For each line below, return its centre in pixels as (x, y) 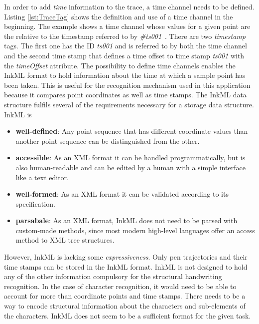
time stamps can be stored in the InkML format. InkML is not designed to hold (126, 266)
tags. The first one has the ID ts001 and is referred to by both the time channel (126, 46)
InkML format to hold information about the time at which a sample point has (125, 75)
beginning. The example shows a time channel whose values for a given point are (127, 26)
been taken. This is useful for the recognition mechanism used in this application (127, 85)
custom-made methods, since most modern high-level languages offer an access (135, 230)
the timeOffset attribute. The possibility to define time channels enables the (120, 65)
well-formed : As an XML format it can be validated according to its (122, 194)
